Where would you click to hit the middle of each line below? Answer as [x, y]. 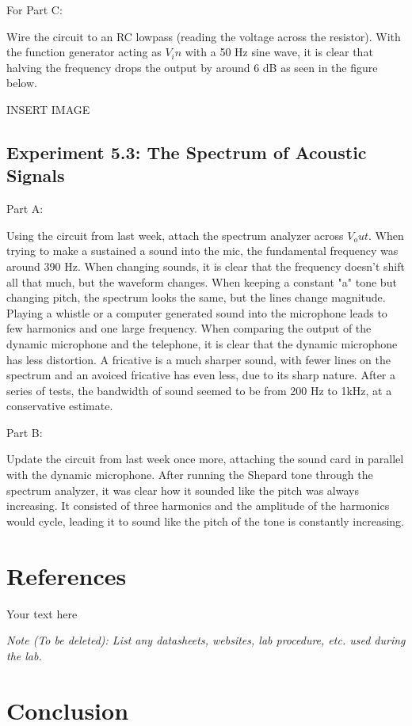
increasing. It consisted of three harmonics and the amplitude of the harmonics [198, 506]
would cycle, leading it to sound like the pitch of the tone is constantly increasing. [206, 521]
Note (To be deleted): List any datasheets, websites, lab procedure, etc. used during [206, 640]
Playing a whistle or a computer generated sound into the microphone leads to [197, 312]
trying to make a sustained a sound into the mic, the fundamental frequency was [202, 251]
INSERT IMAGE [48, 109]
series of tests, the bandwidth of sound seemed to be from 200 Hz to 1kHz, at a [199, 390]
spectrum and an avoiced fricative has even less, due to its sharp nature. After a [201, 375]
